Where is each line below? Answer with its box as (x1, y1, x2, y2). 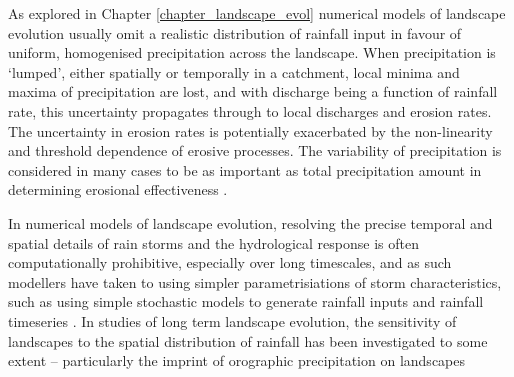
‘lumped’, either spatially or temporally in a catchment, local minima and (8, 61, 460, 82)
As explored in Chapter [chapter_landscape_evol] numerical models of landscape (8, 3, 506, 23)
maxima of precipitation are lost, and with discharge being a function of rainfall (8, 81, 498, 102)
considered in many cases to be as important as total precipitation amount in (8, 159, 482, 180)
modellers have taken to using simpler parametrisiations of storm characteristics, (8, 271, 502, 292)
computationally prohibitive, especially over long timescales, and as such (8, 252, 452, 273)
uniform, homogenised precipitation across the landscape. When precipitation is (8, 42, 496, 63)
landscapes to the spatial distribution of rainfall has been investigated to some (8, 330, 488, 351)
